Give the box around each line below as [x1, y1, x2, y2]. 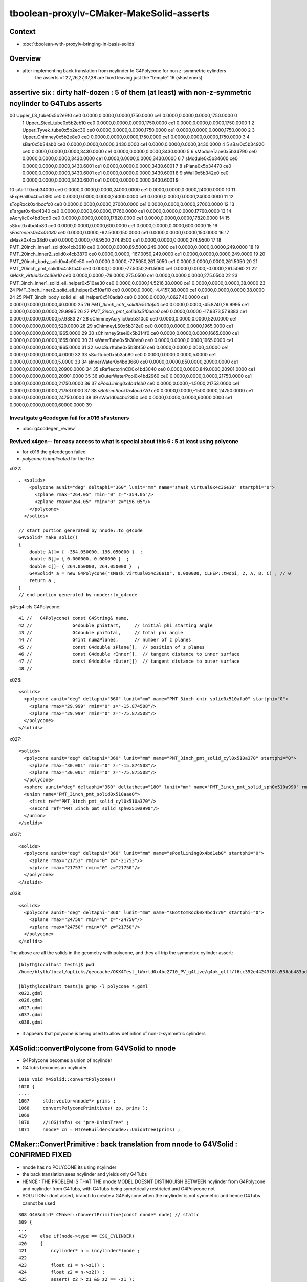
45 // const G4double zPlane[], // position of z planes [18, 644, 205, 650]
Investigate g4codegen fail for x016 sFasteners [9, 414, 129, 422]
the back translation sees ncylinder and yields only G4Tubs [22, 1171, 147, 1177]
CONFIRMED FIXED [9, 1150, 72, 1159]
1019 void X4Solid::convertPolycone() [18, 1076, 116, 1082]
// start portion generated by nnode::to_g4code [18, 527, 143, 533]
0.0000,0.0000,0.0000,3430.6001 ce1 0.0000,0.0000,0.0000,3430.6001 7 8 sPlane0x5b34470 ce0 [22, 163, 232, 169]
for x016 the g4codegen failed [22, 449, 86, 455]
